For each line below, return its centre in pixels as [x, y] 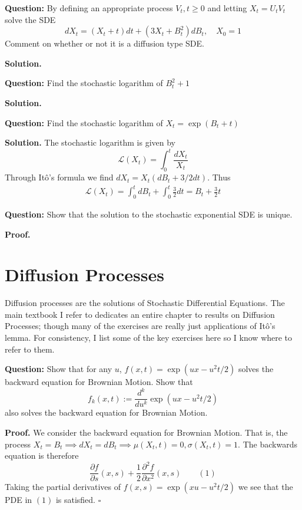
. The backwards [268, 444]
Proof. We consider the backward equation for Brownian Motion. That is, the [146, 432]
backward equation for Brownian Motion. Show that [99, 382]
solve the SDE [30, 19]
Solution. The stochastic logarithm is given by [90, 142]
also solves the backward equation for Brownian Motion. [106, 412]
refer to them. [30, 349]
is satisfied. [76, 500]
